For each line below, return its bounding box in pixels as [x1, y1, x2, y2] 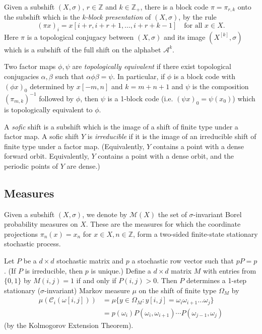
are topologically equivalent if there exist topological [72, 61, 231, 72]
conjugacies [4, 71, 39, 82]
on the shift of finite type [139, 285, 217, 295]
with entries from [203, 265, 256, 276]
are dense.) [67, 160, 100, 171]
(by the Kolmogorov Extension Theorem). [4, 319, 134, 330]
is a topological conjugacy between [27, 31, 134, 42]
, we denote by [82, 209, 127, 219]
